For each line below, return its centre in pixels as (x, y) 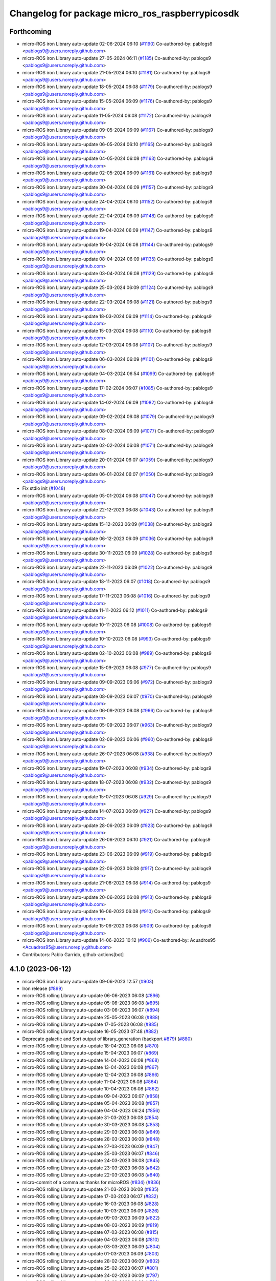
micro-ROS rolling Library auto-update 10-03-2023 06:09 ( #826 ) (90, 1211)
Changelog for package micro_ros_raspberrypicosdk (124, 13)
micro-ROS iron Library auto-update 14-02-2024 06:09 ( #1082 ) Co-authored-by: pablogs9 (118, 402)
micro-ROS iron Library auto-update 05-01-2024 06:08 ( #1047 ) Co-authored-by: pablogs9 (118, 495)
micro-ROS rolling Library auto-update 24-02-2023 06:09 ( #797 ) (91, 1275)
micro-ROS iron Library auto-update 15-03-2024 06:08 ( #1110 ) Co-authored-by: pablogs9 (117, 330)
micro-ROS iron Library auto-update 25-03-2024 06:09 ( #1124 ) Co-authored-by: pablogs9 (118, 287)
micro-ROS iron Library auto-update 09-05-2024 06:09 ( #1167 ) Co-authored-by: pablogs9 (118, 130)
